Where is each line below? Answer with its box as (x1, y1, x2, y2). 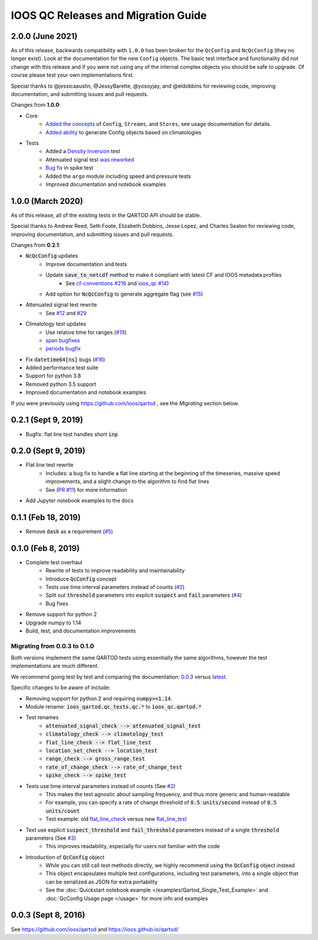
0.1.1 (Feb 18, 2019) (11, 512, 81, 522)
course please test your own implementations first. (11, 71, 134, 79)
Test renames (25, 714, 59, 721)
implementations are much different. (11, 663, 100, 670)
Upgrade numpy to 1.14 (25, 619, 82, 626)
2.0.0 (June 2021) (11, 31, 78, 41)
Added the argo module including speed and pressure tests (45, 173, 191, 180)
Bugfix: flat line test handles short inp (25, 431, 118, 438)
